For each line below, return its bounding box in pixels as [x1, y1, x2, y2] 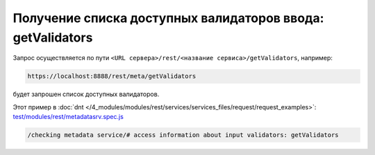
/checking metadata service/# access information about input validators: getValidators [27, 131, 340, 139]
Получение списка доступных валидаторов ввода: [12, 10, 324, 26]
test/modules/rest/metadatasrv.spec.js [12, 113, 124, 121]
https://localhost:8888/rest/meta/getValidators [27, 73, 197, 80]
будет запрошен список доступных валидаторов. [12, 90, 160, 98]
